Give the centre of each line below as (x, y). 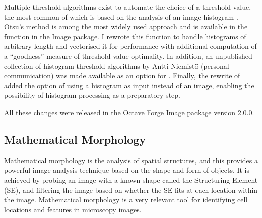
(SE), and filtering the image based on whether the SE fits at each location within (131, 190)
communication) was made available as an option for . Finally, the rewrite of (122, 76)
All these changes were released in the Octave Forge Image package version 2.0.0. (129, 112)
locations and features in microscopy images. (73, 209)
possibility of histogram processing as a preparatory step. (92, 95)
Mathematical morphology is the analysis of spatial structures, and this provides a (131, 160)
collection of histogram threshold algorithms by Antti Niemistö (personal (117, 66)
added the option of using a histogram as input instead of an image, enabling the (129, 85)
